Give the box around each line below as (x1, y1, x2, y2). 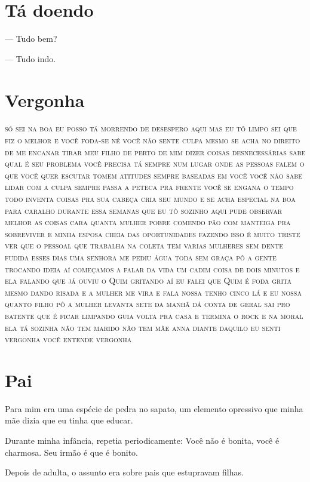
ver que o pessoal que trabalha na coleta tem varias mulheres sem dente (5, 239, 284, 251)
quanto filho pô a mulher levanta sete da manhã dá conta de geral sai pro (5, 297, 290, 310)
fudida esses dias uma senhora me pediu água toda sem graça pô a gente (5, 250, 277, 263)
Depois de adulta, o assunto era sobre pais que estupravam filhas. (5, 466, 244, 478)
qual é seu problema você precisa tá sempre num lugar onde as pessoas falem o (5, 157, 305, 170)
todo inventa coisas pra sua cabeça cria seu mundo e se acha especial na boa (5, 192, 296, 204)
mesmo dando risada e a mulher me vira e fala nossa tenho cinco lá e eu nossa (5, 285, 302, 298)
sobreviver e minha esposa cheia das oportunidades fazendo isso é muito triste (5, 227, 300, 240)
